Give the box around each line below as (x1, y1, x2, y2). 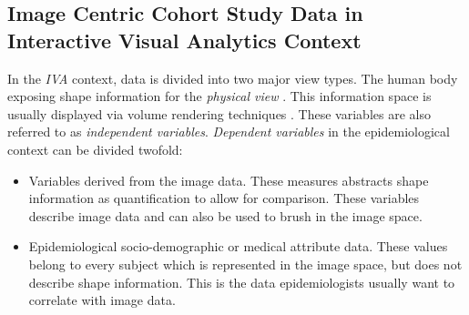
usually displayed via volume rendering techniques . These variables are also (7, 104, 431, 123)
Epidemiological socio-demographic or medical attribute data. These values (28, 237, 448, 256)
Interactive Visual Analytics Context (7, 25, 362, 54)
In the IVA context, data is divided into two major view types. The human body (7, 68, 458, 87)
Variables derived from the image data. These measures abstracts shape (28, 170, 429, 189)
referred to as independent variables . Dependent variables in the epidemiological (7, 122, 450, 141)
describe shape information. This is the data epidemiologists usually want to (28, 272, 455, 291)
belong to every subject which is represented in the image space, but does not (28, 254, 463, 273)
